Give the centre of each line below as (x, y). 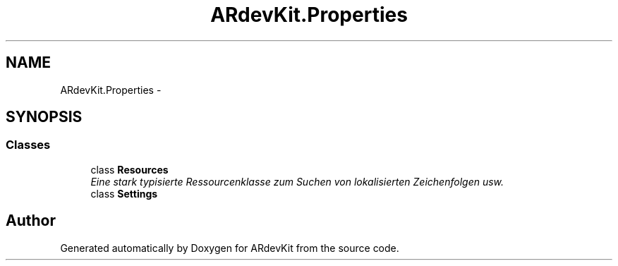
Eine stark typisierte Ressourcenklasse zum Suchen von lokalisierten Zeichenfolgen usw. (297, 181)
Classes (28, 145)
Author (31, 221)
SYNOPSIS (44, 117)
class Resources (129, 169)
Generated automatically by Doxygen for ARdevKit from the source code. (230, 248)
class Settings (124, 193)
